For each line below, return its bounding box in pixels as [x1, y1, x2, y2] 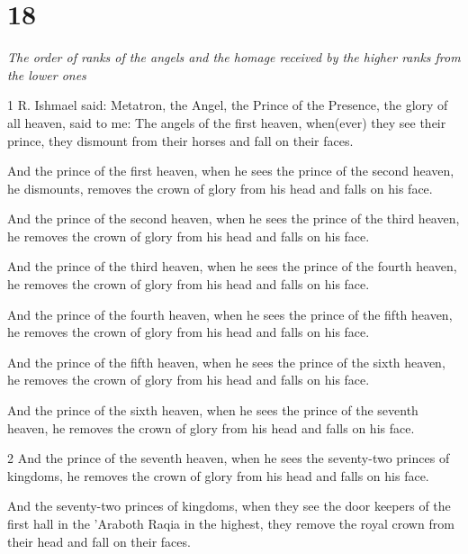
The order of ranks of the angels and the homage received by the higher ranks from [7, 48, 461, 67]
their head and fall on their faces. [7, 531, 191, 550]
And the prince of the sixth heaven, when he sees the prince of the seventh [7, 401, 418, 420]
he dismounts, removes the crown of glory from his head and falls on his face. [7, 178, 433, 197]
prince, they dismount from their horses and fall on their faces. [7, 131, 354, 150]
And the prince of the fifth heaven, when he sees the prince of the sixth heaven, [7, 352, 445, 371]
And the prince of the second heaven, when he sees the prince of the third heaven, [7, 209, 460, 228]
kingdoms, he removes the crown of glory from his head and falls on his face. [7, 466, 429, 485]
